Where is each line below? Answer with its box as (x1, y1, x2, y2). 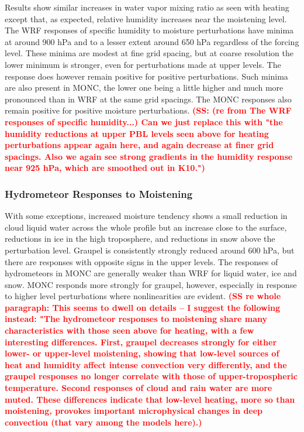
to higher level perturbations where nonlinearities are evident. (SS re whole (5, 290, 281, 302)
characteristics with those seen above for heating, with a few (5, 324, 254, 337)
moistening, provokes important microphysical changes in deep (5, 404, 263, 417)
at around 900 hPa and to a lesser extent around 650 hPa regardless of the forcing (5, 35, 299, 47)
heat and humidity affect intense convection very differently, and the (5, 358, 287, 371)
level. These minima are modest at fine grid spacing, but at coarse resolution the (5, 47, 294, 59)
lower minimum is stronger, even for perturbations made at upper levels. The (5, 58, 281, 70)
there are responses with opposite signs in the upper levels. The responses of (5, 255, 278, 268)
